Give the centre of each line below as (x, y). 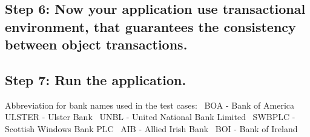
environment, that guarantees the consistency (150, 26)
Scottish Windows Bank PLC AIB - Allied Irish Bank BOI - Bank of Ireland (151, 128)
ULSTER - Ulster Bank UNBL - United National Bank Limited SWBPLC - (150, 117)
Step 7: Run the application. (96, 79)
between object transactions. (96, 44)
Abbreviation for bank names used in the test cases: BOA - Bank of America (150, 105)
